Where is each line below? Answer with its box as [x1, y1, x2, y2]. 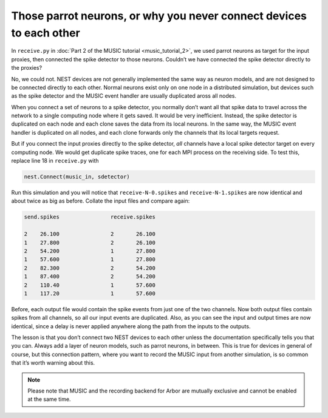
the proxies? [11, 64, 43, 72]
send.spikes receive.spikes [24, 214, 156, 221]
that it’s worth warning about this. [11, 359, 95, 366]
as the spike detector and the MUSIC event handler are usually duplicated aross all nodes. [11, 92, 237, 99]
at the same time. [27, 396, 71, 403]
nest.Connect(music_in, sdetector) [24, 174, 130, 180]
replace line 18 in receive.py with [11, 157, 100, 164]
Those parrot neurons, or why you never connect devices [11, 9, 307, 22]
